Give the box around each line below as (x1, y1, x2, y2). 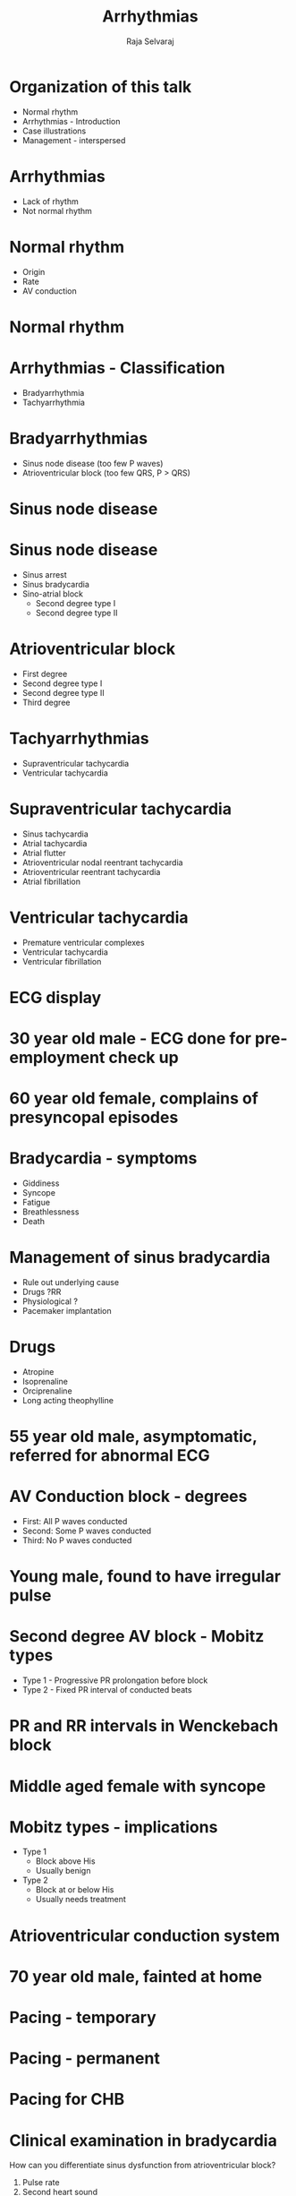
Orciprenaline (21, 1385, 73, 1396)
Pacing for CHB (9, 2089, 125, 2110)
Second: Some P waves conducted (21, 1525, 152, 1536)
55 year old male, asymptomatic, (9, 1427, 258, 1447)
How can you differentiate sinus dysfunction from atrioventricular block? (9, 2160, 276, 2171)
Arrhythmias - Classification (9, 357, 225, 378)
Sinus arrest (21, 569, 67, 579)
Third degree (21, 697, 71, 708)
